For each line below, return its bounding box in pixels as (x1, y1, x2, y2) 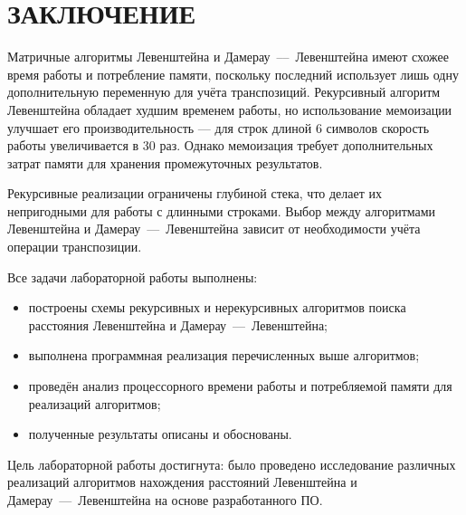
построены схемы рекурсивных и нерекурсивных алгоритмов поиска (28, 298, 406, 317)
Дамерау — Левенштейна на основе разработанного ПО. (7, 491, 323, 509)
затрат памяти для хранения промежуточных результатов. (7, 153, 323, 172)
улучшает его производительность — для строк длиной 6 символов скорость (7, 118, 430, 137)
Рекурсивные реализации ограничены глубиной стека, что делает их (7, 184, 383, 203)
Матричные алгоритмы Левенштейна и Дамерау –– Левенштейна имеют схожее (7, 47, 449, 66)
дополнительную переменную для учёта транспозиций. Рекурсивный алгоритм (7, 82, 441, 101)
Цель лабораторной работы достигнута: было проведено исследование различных (7, 454, 456, 473)
